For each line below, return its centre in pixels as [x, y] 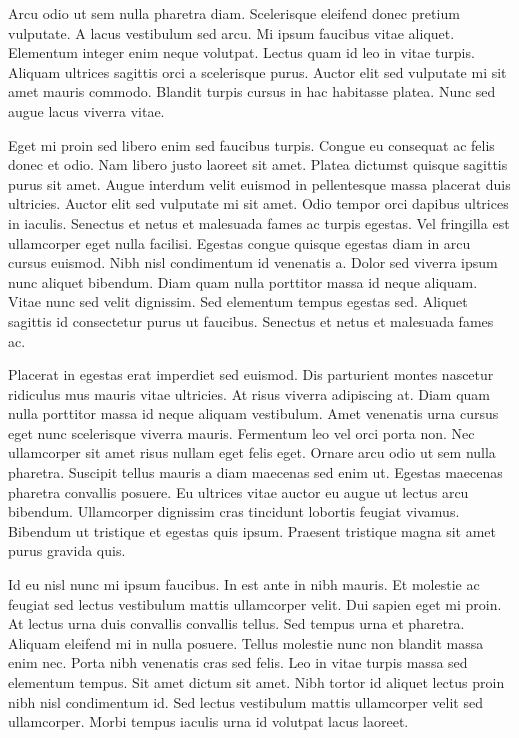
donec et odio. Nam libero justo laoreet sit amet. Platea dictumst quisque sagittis [258, 164]
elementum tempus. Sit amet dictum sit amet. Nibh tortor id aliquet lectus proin [256, 682]
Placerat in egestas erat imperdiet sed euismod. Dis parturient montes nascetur [251, 374]
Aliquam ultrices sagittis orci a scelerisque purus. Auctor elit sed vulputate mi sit [257, 71]
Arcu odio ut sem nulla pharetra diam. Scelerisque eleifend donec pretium [234, 13]
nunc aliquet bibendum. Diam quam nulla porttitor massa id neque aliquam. [243, 281]
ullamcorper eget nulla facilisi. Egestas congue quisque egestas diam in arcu [239, 242]
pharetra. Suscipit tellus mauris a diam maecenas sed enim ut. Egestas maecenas [255, 472]
